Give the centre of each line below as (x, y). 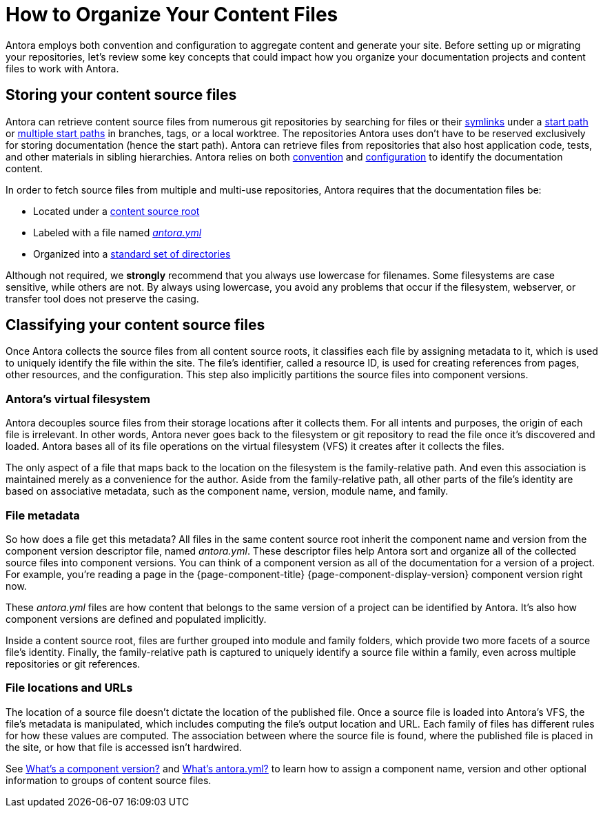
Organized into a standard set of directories (132, 254)
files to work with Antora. (62, 68)
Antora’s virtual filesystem (78, 399)
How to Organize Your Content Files (172, 14)
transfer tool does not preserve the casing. (102, 298)
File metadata (43, 515)
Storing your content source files (121, 95)
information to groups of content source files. (109, 780)
